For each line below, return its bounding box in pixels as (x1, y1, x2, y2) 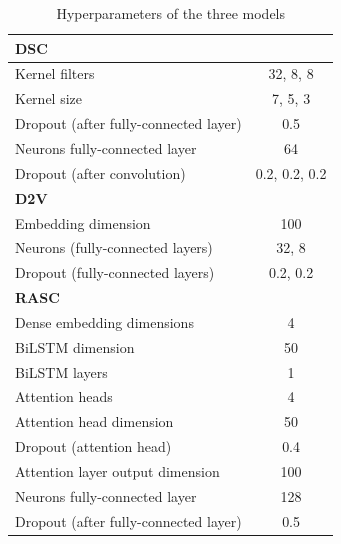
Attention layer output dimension (15, 460, 220, 481)
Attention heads (15, 386, 113, 407)
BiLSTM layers (15, 361, 108, 382)
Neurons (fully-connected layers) (15, 237, 213, 258)
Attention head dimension (15, 411, 174, 432)
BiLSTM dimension (15, 336, 135, 357)
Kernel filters (15, 63, 95, 84)
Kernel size (15, 88, 82, 109)
